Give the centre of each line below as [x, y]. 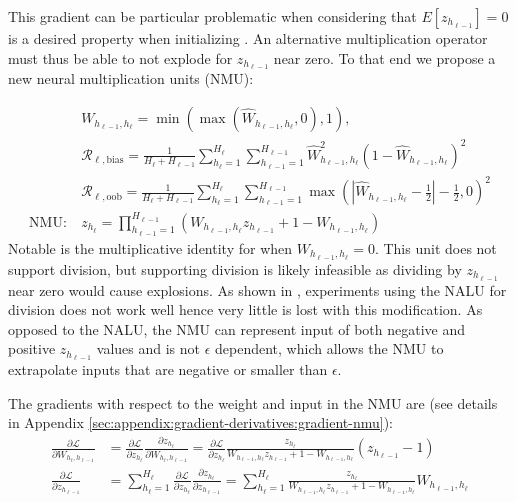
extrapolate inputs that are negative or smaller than [168, 369]
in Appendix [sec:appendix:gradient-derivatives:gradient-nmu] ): [200, 422]
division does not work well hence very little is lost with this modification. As [245, 309]
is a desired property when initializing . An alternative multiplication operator [248, 38]
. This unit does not [435, 247]
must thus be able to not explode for [120, 57]
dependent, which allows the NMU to [329, 348]
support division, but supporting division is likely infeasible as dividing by [235, 268]
